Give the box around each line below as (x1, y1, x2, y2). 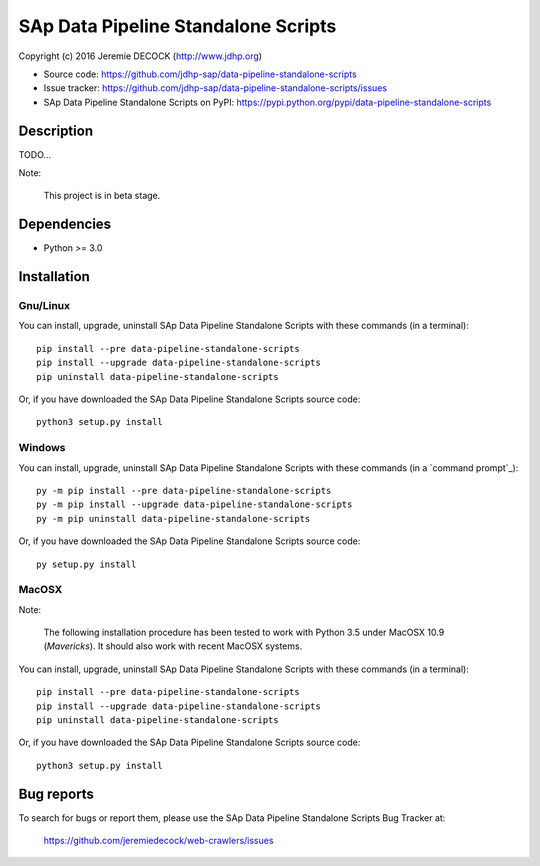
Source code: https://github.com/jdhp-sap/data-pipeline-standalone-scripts (43, 68, 357, 80)
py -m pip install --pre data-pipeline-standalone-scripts (36, 485, 332, 496)
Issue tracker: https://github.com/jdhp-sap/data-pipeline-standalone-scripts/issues (43, 82, 388, 94)
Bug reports (18, 785, 95, 802)
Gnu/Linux (18, 299, 70, 313)
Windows (18, 441, 66, 455)
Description (18, 122, 94, 139)
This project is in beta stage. (43, 190, 161, 202)
